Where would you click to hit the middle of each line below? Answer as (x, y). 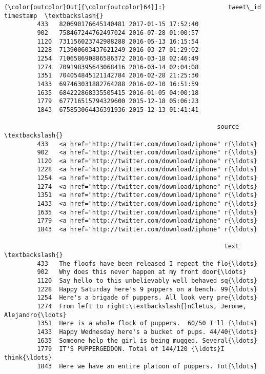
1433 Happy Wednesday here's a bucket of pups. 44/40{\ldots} (147, 332)
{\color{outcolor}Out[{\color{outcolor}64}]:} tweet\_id (133, 7)
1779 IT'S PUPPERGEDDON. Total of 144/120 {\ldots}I (131, 349)
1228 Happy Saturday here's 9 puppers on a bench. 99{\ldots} (147, 289)
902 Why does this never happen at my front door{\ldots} (142, 272)
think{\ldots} (28, 357)
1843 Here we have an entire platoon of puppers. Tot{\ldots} (147, 366)
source (228, 127)
